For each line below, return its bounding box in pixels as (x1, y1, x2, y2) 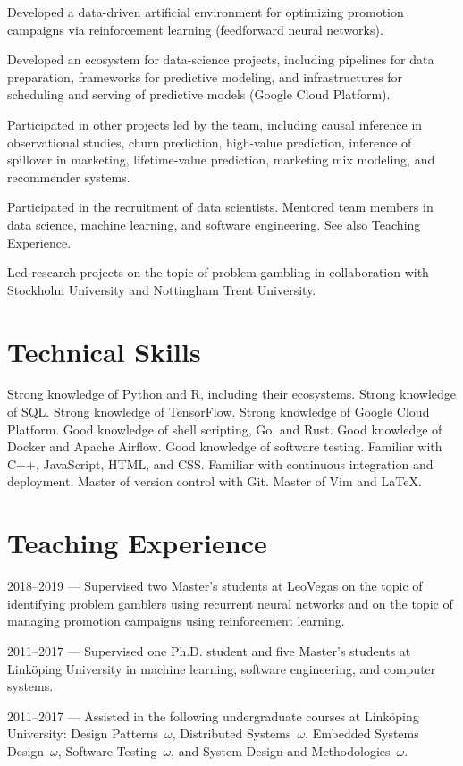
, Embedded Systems (305, 724, 419, 743)
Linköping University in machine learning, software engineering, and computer (7, 659, 436, 678)
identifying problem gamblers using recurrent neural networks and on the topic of (7, 593, 453, 612)
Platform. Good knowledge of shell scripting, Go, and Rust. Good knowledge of (7, 419, 442, 438)
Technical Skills (7, 332, 201, 369)
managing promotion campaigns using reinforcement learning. (7, 611, 345, 630)
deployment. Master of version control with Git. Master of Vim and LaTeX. (7, 472, 422, 491)
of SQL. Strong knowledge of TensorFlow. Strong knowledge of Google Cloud (7, 402, 430, 421)
